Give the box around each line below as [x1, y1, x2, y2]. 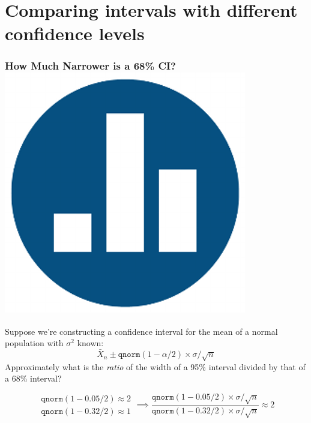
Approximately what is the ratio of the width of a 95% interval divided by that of [5, 360, 306, 373]
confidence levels [5, 21, 145, 46]
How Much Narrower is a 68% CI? [5, 58, 176, 73]
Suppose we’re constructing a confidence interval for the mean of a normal [5, 325, 278, 337]
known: [77, 337, 104, 349]
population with [5, 337, 64, 349]
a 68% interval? [5, 372, 62, 385]
